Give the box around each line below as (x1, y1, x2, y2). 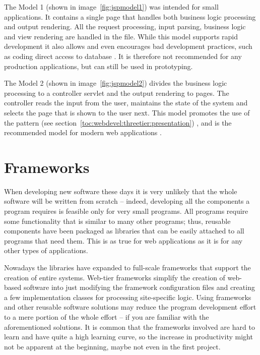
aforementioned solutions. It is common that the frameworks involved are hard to (4, 321, 255, 332)
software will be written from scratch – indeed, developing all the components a (4, 196, 250, 206)
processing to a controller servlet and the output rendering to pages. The (4, 87, 229, 98)
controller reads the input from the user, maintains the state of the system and (4, 97, 248, 108)
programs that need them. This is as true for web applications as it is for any (4, 235, 243, 246)
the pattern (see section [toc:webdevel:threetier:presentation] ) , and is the (4, 117, 232, 128)
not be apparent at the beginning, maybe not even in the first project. (4, 341, 221, 351)
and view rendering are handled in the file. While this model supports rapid (4, 31, 238, 41)
